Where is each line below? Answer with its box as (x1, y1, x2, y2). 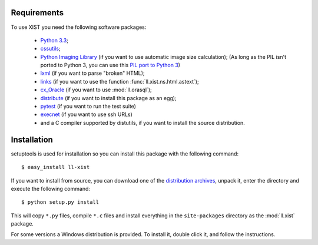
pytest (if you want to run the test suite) (40, 103, 137, 110)
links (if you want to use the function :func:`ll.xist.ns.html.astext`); (40, 78, 200, 85)
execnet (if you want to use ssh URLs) (40, 111, 132, 118)
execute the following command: (11, 185, 91, 192)
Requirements (11, 8, 64, 18)
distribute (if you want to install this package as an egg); (40, 94, 177, 101)
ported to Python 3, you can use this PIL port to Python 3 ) (40, 62, 181, 69)
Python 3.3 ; (40, 37, 69, 44)
